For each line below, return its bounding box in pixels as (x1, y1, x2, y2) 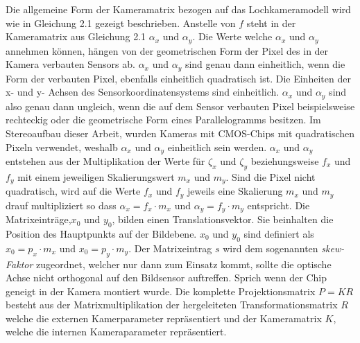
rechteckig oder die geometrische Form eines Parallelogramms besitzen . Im (6, 112, 321, 127)
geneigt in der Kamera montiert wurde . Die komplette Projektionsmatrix (6, 283, 316, 298)
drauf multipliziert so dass (6, 197, 117, 212)
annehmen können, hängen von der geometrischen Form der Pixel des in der (6, 43, 329, 58)
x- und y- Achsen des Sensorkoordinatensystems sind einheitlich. (6, 85, 280, 99)
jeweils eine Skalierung (187, 184, 283, 198)
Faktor (6, 256, 33, 271)
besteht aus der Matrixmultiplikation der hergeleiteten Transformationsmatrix (6, 297, 338, 312)
